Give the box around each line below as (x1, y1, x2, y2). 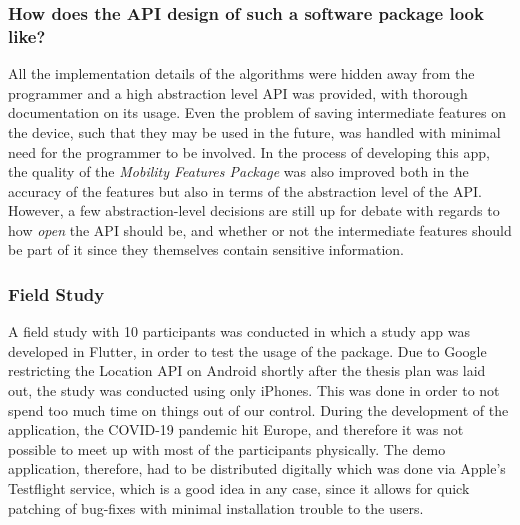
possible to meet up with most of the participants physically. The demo (8, 438, 446, 459)
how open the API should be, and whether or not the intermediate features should (8, 219, 512, 240)
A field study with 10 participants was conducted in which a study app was (8, 321, 471, 342)
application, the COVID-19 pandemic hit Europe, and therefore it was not (8, 419, 464, 440)
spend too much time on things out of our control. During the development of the (8, 399, 509, 420)
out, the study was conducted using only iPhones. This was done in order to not (8, 380, 500, 401)
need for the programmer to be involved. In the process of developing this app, (8, 141, 490, 162)
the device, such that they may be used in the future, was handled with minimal (8, 121, 501, 142)
